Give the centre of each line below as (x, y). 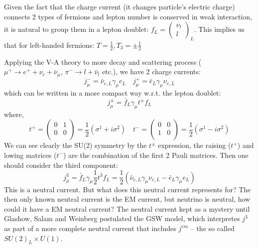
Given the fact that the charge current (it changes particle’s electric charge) (120, 6)
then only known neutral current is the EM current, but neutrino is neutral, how (127, 199)
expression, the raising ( (194, 145)
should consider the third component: (61, 165)
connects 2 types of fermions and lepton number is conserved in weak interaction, (128, 16)
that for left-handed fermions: (49, 45)
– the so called (212, 228)
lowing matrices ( (30, 155)
